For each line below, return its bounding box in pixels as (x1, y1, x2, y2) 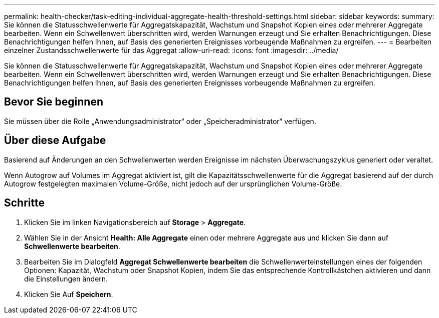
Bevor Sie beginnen (4, 95, 104, 108)
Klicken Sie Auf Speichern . (24, 289, 113, 298)
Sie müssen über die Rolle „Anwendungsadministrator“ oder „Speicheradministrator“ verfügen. (4, 116, 316, 125)
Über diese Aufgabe (4, 134, 106, 147)
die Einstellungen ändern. (24, 274, 108, 283)
